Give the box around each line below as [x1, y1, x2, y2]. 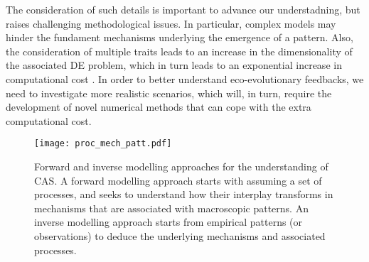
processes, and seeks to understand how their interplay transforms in [34, 187, 333, 202]
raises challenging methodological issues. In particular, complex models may [6, 16, 336, 31]
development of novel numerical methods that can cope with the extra [6, 99, 311, 114]
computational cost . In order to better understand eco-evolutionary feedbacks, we [6, 71, 364, 86]
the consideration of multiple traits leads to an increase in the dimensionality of [6, 43, 353, 58]
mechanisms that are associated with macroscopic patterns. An [34, 200, 309, 215]
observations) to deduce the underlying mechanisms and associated [34, 228, 326, 243]
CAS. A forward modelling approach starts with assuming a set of [34, 173, 322, 187]
